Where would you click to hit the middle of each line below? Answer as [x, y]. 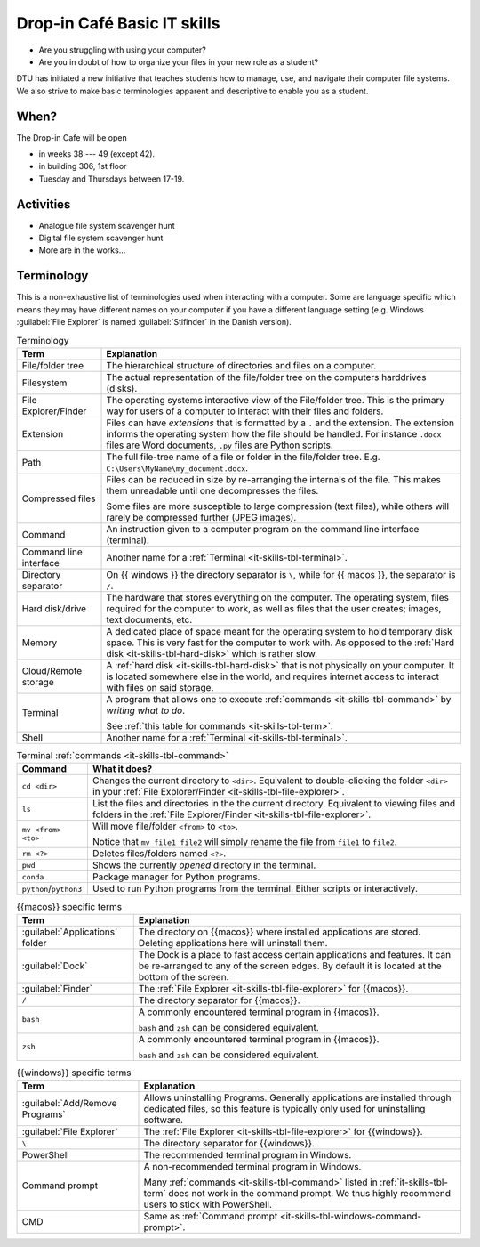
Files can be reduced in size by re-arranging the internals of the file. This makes [274, 479]
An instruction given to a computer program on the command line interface [263, 529]
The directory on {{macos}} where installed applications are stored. [280, 932]
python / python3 [52, 888]
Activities [44, 204]
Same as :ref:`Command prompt [211, 1217]
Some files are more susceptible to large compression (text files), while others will [277, 506]
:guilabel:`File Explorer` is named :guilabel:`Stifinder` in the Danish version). [154, 322]
